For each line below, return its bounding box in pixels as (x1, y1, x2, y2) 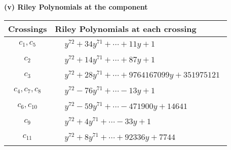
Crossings (8, 22, 47, 34)
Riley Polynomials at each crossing (55, 22, 197, 34)
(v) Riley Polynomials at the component (4, 2, 148, 12)
